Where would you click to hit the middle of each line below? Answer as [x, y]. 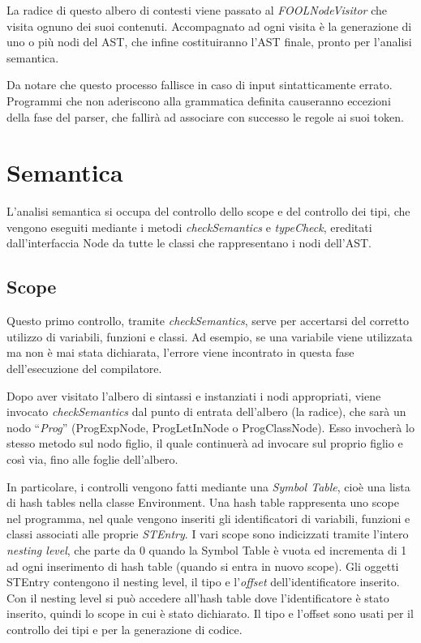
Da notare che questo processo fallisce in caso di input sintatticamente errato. [200, 85]
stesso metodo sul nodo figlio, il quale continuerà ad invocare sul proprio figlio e [205, 443]
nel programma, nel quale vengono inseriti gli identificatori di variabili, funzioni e [208, 518]
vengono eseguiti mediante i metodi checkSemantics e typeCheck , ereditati [189, 227]
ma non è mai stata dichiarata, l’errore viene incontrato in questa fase [180, 352]
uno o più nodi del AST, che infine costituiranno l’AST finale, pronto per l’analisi [209, 42]
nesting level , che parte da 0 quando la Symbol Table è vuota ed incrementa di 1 [207, 549]
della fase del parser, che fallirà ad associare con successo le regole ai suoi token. [205, 116]
